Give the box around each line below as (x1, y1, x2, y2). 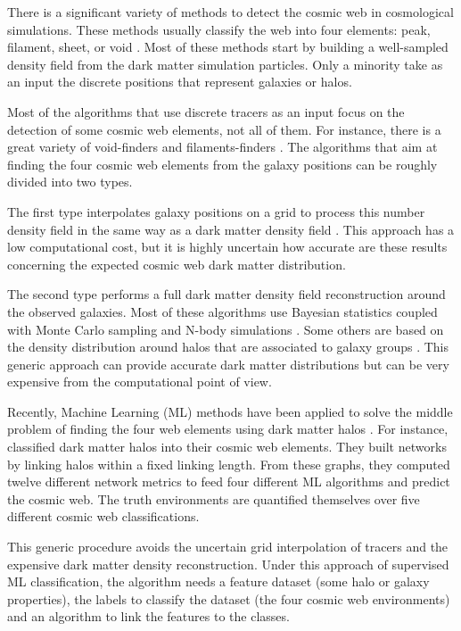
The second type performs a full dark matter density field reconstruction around (7, 285, 446, 303)
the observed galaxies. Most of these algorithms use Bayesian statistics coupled (7, 302, 438, 320)
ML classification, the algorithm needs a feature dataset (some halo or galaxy (7, 572, 430, 591)
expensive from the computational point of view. (7, 372, 272, 391)
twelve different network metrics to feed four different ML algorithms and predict (7, 472, 450, 491)
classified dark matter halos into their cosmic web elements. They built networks (7, 437, 447, 456)
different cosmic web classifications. (7, 507, 200, 526)
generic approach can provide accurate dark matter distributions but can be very (7, 354, 449, 373)
